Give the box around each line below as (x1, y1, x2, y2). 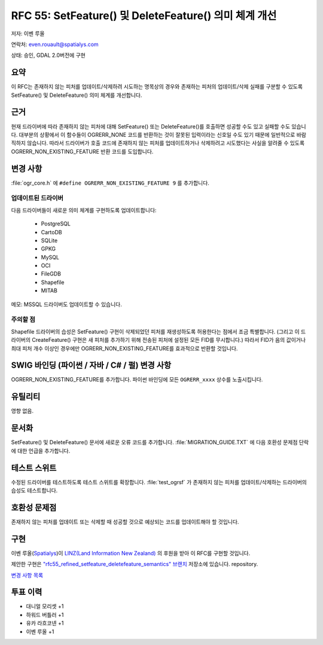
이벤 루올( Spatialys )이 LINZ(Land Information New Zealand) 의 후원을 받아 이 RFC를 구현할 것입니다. (11, 549, 251, 557)
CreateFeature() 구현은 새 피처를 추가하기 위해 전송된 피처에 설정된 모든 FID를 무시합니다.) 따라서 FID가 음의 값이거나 (32, 337, 306, 344)
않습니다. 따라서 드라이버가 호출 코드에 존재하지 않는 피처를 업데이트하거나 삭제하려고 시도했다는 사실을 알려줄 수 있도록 (27, 139, 305, 146)
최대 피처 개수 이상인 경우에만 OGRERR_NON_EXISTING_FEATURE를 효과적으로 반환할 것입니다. (11, 344, 238, 352)
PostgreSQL (41, 220, 71, 227)
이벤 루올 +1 (26, 628, 54, 635)
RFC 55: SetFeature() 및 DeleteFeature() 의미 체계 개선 (11, 9, 277, 22)
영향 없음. (11, 407, 34, 415)
